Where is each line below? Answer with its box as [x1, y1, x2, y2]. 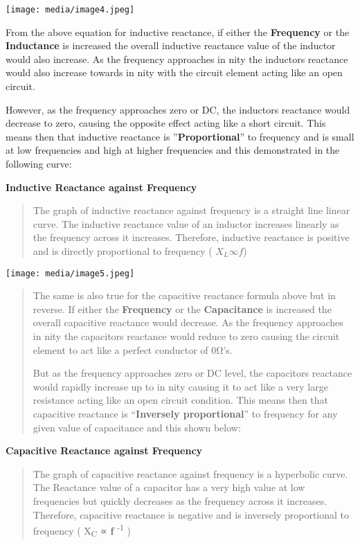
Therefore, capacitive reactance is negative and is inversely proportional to [33, 507, 350, 521]
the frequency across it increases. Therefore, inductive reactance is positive [33, 230, 350, 244]
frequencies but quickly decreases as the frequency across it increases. [33, 493, 327, 508]
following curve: [6, 157, 72, 170]
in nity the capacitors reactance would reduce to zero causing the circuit [33, 329, 340, 343]
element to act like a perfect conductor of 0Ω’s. [33, 342, 233, 357]
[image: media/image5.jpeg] [6, 268, 135, 278]
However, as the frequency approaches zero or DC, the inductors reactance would [6, 102, 350, 116]
